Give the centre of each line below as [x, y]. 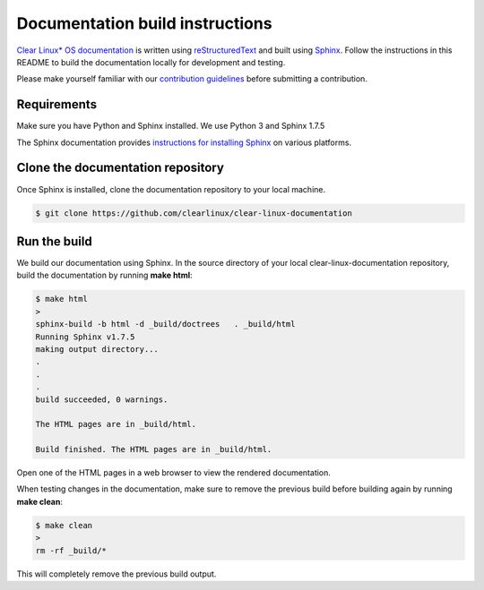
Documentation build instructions [144, 23]
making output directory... [97, 349]
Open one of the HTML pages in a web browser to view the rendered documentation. [174, 473]
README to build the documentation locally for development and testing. [151, 62]
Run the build [55, 241]
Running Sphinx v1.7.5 [85, 337]
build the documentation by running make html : [104, 275]
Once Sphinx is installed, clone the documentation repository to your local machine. [171, 189]
